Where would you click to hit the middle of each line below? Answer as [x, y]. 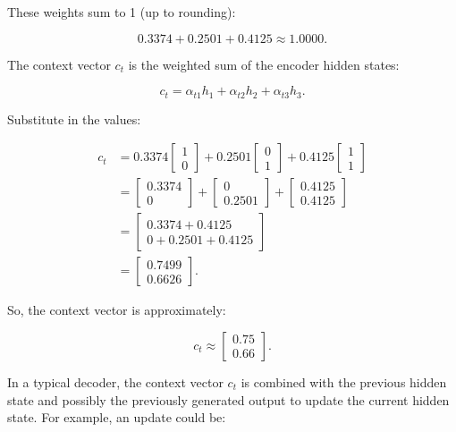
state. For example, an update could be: [117, 417]
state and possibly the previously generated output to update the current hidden [228, 399]
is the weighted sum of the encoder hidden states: [264, 64]
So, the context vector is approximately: [117, 310]
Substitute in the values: [74, 119]
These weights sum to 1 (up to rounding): [122, 12]
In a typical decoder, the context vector [115, 381]
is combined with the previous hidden [344, 381]
